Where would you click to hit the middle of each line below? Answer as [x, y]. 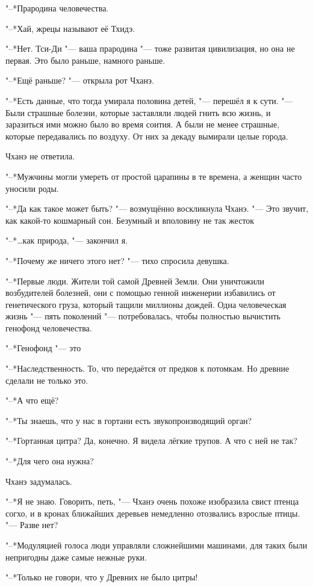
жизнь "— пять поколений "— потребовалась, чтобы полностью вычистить [143, 316]
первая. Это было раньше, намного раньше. [85, 60]
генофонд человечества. [49, 327]
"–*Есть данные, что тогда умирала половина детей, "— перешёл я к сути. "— [149, 100]
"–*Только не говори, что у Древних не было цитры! [102, 577]
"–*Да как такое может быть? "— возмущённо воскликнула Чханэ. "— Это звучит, [157, 208]
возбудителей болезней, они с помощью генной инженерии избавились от [141, 293]
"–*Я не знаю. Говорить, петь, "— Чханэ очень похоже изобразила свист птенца [152, 501]
